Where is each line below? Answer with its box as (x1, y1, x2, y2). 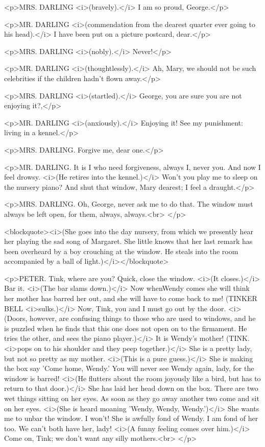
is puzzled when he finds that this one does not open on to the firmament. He (4, 322, 247, 333)
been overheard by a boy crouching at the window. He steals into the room (4, 245, 238, 256)
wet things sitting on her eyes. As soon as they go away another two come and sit (4, 393, 259, 403)
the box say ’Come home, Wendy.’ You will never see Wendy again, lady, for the (4, 363, 254, 374)
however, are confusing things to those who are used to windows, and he (30, 313, 256, 324)
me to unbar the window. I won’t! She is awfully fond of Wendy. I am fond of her (4, 413, 258, 424)
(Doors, (4, 313, 28, 324)
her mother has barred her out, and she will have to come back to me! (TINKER (4, 293, 257, 304)
